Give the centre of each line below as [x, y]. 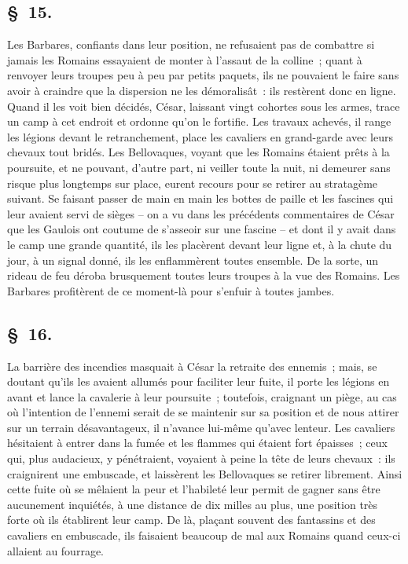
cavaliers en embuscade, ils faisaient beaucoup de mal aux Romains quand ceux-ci [204, 535]
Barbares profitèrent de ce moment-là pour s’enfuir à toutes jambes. [171, 290]
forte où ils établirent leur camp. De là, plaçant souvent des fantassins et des [191, 520]
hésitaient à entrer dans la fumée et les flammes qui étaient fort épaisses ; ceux [197, 443]
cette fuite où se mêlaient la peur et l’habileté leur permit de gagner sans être [194, 489]
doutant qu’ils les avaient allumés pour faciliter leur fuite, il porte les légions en [198, 381]
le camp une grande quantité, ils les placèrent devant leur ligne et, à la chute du [200, 244]
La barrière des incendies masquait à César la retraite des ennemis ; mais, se [192, 366]
